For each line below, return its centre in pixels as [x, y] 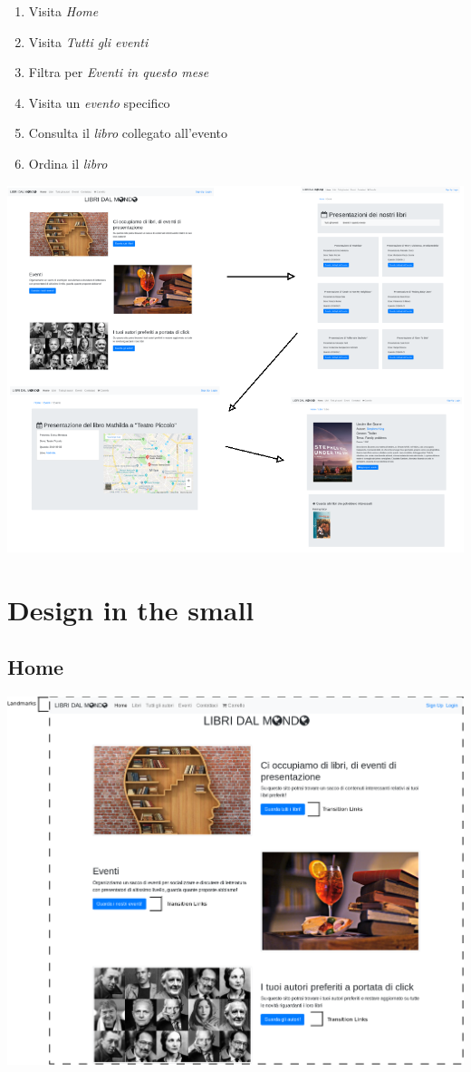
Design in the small [131, 609]
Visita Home [63, 11]
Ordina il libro [68, 163]
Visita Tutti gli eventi [88, 41]
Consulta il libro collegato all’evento [128, 133]
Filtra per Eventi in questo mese [119, 72]
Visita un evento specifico [99, 102]
